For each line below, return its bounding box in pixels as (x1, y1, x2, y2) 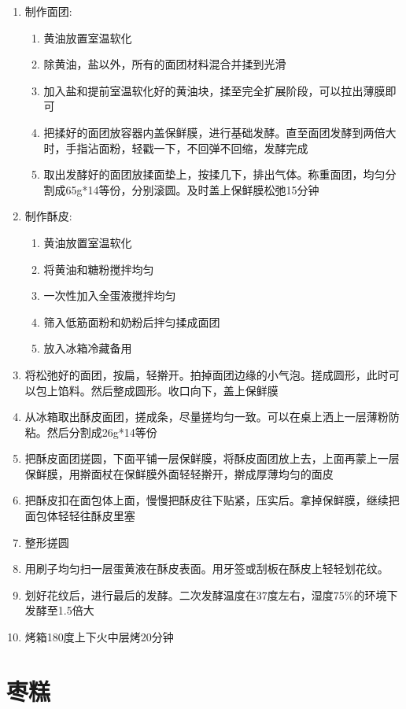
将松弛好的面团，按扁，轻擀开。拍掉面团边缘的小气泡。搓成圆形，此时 (24, 366, 389, 382)
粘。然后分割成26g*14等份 (24, 423, 157, 440)
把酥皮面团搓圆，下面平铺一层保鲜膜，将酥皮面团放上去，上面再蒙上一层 (24, 450, 400, 467)
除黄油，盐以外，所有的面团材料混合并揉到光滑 (43, 56, 286, 72)
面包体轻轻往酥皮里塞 (24, 508, 135, 524)
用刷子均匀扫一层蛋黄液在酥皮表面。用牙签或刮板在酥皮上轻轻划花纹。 (24, 560, 389, 577)
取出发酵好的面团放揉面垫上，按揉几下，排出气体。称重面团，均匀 (43, 166, 386, 183)
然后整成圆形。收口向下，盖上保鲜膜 (90, 382, 279, 398)
